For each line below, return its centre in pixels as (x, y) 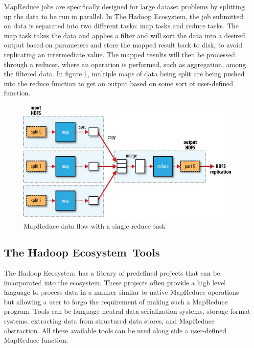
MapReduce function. (36, 340)
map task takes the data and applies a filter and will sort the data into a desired (125, 35)
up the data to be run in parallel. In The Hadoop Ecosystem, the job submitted (124, 16)
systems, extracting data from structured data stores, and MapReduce (109, 321)
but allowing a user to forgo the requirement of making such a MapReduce (116, 301)
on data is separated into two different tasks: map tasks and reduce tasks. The (121, 26)
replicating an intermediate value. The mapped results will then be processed (120, 54)
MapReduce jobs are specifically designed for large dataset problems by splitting (124, 6)
